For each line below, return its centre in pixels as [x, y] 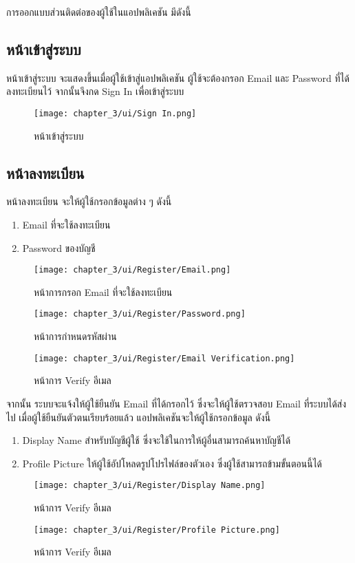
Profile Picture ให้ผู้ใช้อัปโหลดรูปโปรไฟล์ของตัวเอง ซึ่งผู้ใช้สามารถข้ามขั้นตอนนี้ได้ [172, 463]
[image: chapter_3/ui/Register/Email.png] [132, 270]
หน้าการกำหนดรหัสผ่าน [75, 336]
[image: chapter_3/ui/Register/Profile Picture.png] [157, 530]
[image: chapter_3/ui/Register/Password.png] [140, 314]
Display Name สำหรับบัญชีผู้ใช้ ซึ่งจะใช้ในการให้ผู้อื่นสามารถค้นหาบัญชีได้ [157, 440]
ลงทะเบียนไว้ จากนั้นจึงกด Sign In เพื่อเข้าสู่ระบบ [95, 91]
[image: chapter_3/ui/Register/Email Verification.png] [164, 358]
